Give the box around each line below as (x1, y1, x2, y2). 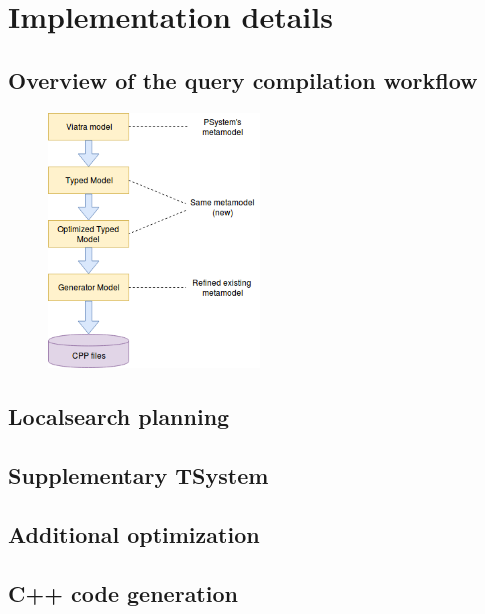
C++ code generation (8, 577, 238, 608)
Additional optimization (8, 518, 260, 549)
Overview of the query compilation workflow (8, 64, 478, 95)
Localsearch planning (8, 401, 230, 432)
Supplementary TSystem (8, 459, 269, 490)
